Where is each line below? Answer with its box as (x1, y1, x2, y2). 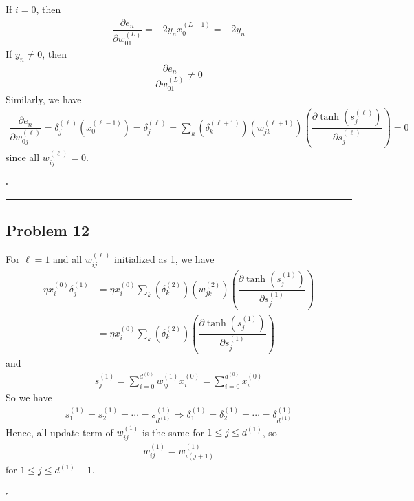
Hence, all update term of (6, 425, 113, 439)
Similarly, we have (6, 92, 82, 106)
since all (6, 150, 40, 164)
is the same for (142, 425, 204, 439)
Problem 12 (6, 219, 90, 240)
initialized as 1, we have (113, 252, 215, 266)
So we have (6, 390, 52, 405)
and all (53, 252, 83, 266)
